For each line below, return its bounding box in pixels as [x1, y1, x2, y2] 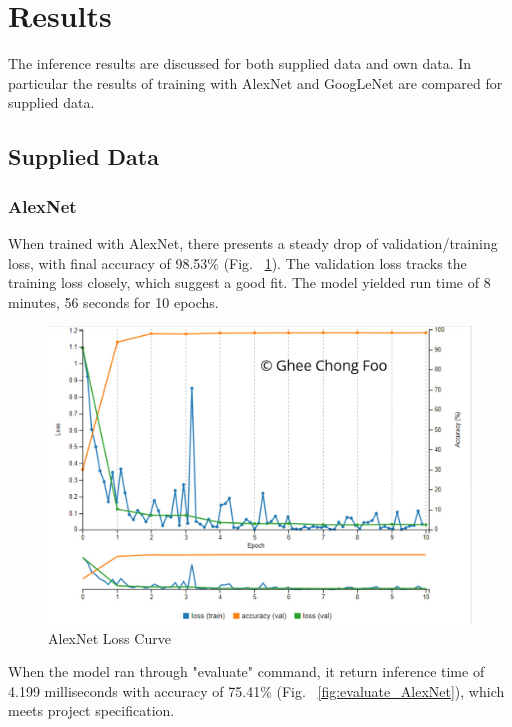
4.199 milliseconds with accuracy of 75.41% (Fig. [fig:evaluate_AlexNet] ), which [8, 680, 505, 701]
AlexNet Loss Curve [48, 627, 171, 648]
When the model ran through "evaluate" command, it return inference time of [8, 661, 485, 682]
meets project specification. [8, 700, 175, 721]
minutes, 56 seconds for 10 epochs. [8, 291, 219, 312]
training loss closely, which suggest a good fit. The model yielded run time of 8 [8, 272, 491, 293]
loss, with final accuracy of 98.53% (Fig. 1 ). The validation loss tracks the [8, 252, 467, 273]
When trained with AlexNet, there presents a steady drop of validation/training [8, 232, 498, 253]
